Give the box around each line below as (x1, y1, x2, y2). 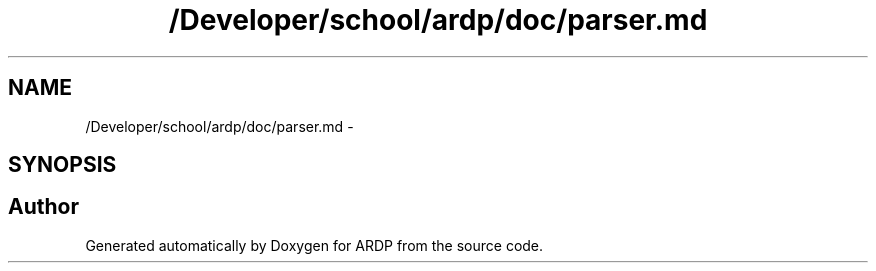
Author (8, 194, 79, 220)
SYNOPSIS (8, 152, 117, 178)
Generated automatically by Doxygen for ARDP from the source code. (85, 236, 544, 254)
